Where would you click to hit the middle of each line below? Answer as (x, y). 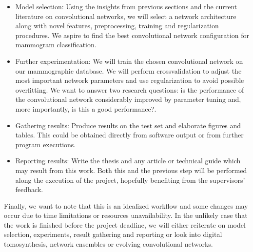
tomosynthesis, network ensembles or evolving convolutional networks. (108, 244)
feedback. (29, 189)
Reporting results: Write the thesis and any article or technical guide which (128, 161)
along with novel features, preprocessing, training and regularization (117, 26)
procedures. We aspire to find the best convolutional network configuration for (132, 35)
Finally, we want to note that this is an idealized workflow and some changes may (126, 205)
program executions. (46, 144)
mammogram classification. (56, 45)
